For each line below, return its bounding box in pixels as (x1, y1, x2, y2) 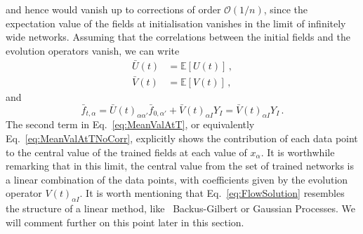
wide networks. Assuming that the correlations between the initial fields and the (6, 29, 350, 44)
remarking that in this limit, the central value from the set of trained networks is (6, 158, 354, 173)
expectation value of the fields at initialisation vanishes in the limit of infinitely (6, 15, 346, 30)
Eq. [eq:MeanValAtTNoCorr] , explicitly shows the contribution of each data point (6, 131, 358, 146)
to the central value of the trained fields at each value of (6, 144, 247, 159)
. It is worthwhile (260, 144, 335, 159)
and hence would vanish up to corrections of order (6, 2, 221, 16)
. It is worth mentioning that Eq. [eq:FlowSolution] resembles (79, 186, 345, 200)
